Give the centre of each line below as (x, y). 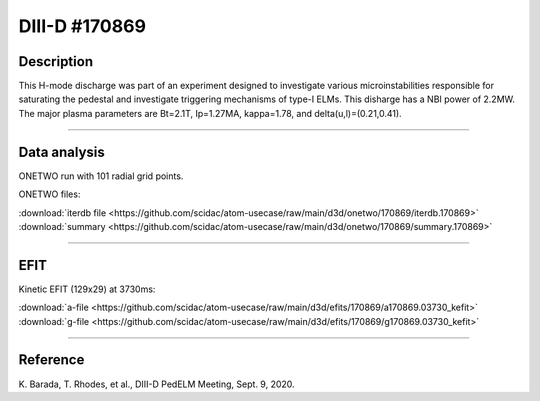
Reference (51, 360)
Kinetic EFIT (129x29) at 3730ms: (87, 289)
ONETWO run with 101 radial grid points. (101, 176)
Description (56, 61)
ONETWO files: (49, 194)
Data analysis (61, 151)
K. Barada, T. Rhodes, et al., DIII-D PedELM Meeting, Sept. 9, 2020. (156, 384)
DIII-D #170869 (82, 26)
